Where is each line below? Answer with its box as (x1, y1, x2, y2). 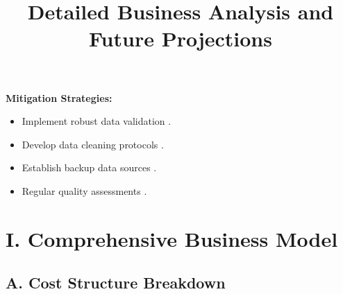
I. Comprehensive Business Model (6, 224, 338, 252)
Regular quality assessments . (22, 183, 147, 198)
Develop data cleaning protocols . (22, 137, 164, 151)
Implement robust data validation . (22, 114, 171, 128)
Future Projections (89, 24, 272, 53)
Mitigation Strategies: (6, 90, 112, 105)
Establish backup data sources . (22, 160, 157, 175)
